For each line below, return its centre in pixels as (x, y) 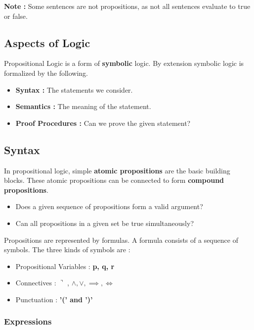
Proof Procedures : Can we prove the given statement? (103, 123)
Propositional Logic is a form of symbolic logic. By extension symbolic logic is (124, 63)
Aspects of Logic (47, 42)
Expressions (28, 321)
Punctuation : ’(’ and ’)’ (54, 299)
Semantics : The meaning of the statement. (83, 106)
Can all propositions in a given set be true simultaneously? (105, 223)
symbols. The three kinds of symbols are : (67, 249)
